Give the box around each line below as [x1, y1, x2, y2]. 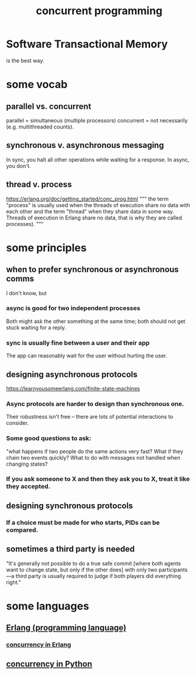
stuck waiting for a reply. [6, 324, 67, 331]
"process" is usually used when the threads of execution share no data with [6, 201, 191, 208]
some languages [6, 599, 90, 613]
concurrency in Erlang [6, 641, 71, 649]
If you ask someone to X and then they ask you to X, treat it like [6, 475, 190, 483]
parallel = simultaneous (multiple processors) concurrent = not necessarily [6, 117, 188, 124]
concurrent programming [35, 4, 163, 18]
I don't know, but [6, 289, 47, 296]
